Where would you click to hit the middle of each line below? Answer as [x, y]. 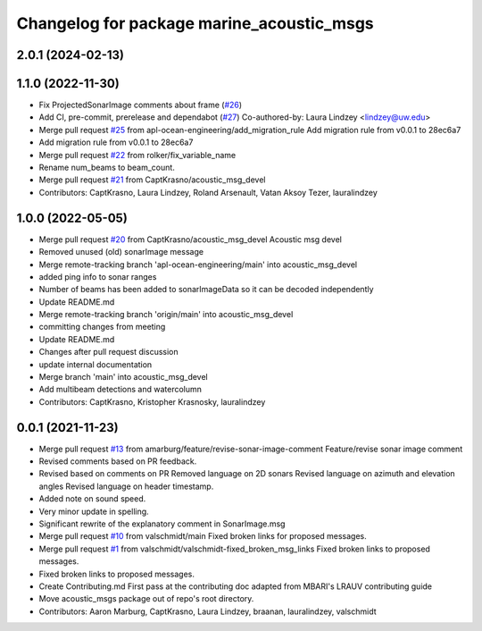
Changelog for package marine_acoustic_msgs [195, 23]
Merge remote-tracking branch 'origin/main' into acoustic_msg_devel [166, 315]
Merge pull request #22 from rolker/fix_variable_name [137, 155]
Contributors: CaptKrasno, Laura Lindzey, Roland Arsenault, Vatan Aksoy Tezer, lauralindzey [208, 192]
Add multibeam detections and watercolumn [120, 390]
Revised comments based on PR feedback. [118, 461]
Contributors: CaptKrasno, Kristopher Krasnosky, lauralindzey [152, 401]
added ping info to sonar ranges [98, 276]
